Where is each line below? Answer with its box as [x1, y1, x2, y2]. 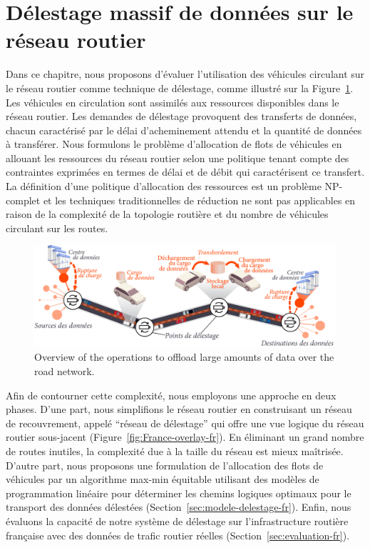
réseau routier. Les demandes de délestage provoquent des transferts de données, [6, 109, 357, 124]
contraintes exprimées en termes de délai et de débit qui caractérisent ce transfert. [6, 164, 365, 179]
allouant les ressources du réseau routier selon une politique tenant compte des [6, 150, 349, 165]
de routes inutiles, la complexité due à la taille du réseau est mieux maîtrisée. [6, 444, 344, 459]
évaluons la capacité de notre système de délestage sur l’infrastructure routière [6, 514, 349, 528]
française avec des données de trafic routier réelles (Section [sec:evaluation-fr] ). [6, 527, 350, 542]
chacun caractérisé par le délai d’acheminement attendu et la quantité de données [6, 122, 362, 137]
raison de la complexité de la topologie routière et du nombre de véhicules [6, 206, 329, 221]
